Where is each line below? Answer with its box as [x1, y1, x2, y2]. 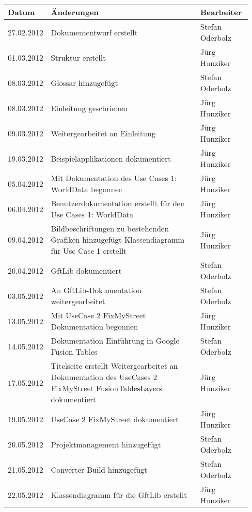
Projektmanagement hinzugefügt [50, 438, 161, 450]
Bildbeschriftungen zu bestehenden [50, 223, 169, 234]
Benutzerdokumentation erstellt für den [50, 198, 185, 209]
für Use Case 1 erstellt [50, 245, 126, 256]
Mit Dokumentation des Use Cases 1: [50, 172, 177, 183]
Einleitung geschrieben [50, 102, 127, 114]
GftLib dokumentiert [50, 264, 122, 276]
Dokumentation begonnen [50, 321, 138, 332]
